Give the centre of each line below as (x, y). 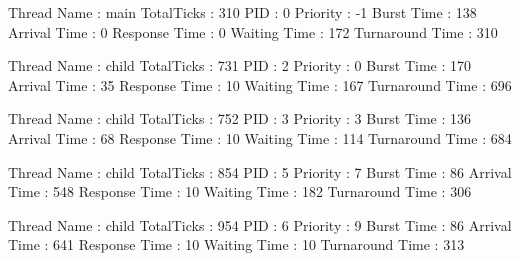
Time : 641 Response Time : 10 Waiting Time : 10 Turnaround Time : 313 (236, 244)
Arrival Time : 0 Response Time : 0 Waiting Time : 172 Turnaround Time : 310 (253, 31)
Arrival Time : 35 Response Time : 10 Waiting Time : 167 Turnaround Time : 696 (260, 84)
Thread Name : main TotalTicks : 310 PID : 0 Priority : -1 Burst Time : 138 (242, 12)
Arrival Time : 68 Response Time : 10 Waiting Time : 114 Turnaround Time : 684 (260, 137)
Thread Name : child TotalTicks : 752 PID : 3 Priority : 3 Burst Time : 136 (240, 118)
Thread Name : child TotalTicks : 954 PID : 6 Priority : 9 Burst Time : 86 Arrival (260, 224)
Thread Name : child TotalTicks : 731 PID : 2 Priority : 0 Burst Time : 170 (240, 65)
